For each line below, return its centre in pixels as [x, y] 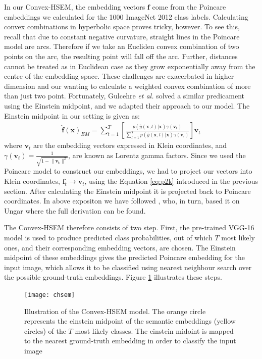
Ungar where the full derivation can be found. [75, 210]
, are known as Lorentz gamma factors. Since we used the [157, 155]
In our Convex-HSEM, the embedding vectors [75, 7]
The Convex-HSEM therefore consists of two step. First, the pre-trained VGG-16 [129, 227]
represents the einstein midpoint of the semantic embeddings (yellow [130, 321]
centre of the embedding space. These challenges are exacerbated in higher [119, 76]
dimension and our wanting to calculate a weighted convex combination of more [127, 86]
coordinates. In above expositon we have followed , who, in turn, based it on [122, 201]
